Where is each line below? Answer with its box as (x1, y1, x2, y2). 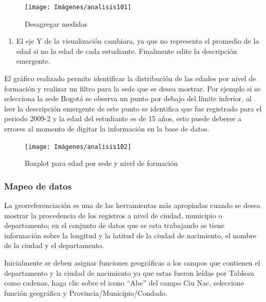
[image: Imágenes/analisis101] (25, 4, 131, 11)
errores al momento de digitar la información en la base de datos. (4, 123, 210, 134)
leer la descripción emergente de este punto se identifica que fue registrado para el (4, 103, 262, 114)
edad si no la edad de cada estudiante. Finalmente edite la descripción (16, 45, 237, 56)
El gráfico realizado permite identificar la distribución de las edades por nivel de (4, 73, 256, 84)
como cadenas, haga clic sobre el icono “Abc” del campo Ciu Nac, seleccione (4, 277, 244, 288)
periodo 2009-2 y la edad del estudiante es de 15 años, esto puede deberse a (4, 113, 242, 124)
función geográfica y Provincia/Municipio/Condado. (4, 287, 168, 298)
